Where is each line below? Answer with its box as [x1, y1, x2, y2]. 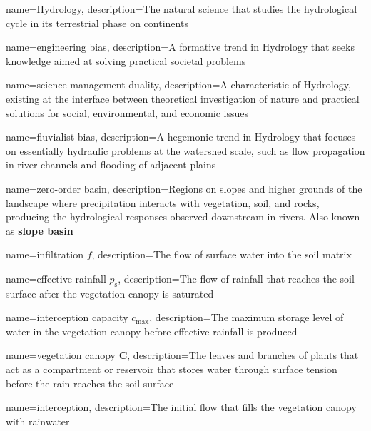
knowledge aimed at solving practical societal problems [6, 53, 246, 68]
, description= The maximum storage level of [149, 310, 344, 325]
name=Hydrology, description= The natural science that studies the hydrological [6, 1, 357, 16]
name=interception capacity [6, 310, 128, 325]
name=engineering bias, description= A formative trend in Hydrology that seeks [6, 39, 355, 54]
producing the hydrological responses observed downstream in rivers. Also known [6, 209, 360, 224]
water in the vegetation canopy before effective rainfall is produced [6, 323, 298, 338]
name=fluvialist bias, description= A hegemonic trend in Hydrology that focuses [6, 129, 356, 144]
